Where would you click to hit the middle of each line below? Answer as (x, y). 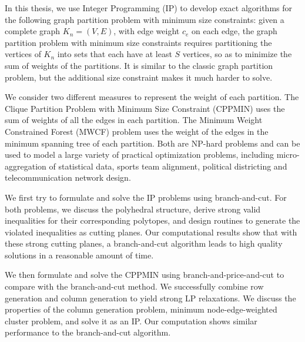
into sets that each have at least (115, 54)
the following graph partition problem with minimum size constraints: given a (145, 19)
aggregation (26, 166)
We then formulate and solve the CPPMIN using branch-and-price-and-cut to (145, 275)
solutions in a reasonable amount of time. (79, 255)
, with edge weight (147, 31)
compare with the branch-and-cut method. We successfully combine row (134, 286)
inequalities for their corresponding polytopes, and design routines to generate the (152, 220)
